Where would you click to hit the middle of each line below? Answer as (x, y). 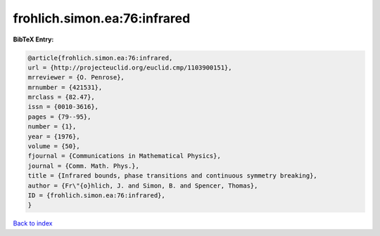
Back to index (33, 223)
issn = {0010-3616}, (63, 107)
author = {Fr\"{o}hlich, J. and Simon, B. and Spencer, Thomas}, (143, 185)
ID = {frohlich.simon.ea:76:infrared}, (96, 196)
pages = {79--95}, (59, 117)
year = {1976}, (54, 136)
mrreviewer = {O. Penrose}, (76, 78)
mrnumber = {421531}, (65, 87)
